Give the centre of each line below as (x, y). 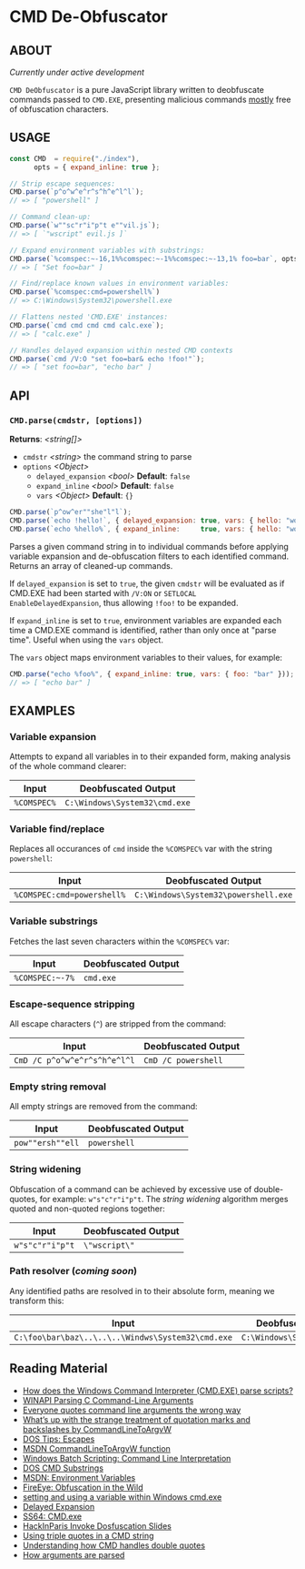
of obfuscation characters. (59, 109)
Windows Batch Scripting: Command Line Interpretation (127, 1458)
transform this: (37, 1301)
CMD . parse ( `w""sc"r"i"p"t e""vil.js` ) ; (85, 226)
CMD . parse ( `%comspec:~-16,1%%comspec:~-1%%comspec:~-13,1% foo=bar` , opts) (156, 258)
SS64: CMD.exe (52, 1516)
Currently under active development (77, 72)
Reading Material (59, 1368)
